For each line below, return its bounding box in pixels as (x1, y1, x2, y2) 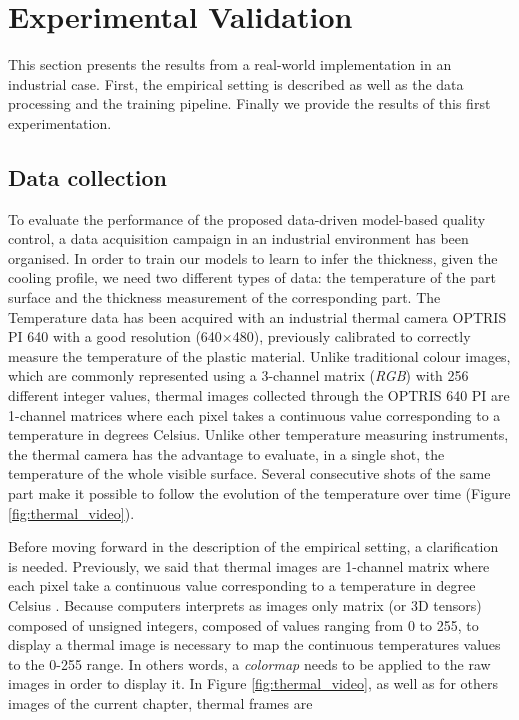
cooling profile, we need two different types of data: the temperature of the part (8, 267, 496, 288)
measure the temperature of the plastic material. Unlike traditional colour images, (8, 345, 511, 366)
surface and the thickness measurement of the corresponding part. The (8, 287, 441, 308)
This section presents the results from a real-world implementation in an (8, 54, 452, 75)
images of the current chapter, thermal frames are (8, 692, 313, 713)
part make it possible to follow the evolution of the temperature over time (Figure (8, 483, 511, 504)
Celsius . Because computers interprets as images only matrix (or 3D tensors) (8, 594, 482, 615)
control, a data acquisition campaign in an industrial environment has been (8, 228, 469, 249)
